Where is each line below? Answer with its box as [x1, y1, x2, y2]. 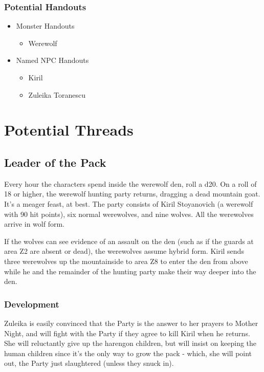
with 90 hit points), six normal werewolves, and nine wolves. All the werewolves [4, 208, 254, 219]
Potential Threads [4, 119, 134, 140]
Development [4, 297, 59, 310]
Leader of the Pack [4, 154, 106, 170]
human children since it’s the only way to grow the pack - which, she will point [4, 347, 252, 358]
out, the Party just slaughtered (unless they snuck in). [4, 358, 174, 368]
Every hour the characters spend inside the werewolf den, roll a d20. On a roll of [4, 178, 257, 189]
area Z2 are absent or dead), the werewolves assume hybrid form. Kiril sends [4, 246, 244, 256]
